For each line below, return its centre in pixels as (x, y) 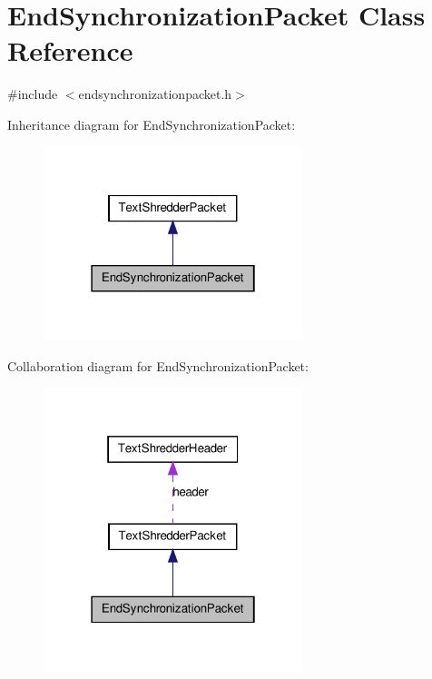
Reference (70, 50)
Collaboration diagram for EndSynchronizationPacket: (158, 365)
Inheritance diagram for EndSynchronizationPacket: (152, 124)
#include (33, 94)
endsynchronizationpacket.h (155, 94)
